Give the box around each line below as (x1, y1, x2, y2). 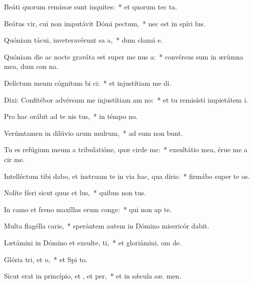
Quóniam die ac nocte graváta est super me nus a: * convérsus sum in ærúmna (4, 51, 244, 61)
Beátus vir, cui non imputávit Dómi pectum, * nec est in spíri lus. (4, 18, 206, 28)
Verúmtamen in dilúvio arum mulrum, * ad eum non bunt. (4, 127, 183, 138)
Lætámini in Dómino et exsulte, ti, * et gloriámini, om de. (4, 237, 182, 247)
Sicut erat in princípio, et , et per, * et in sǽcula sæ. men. (4, 271, 181, 281)
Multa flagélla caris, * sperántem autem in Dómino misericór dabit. (4, 221, 210, 231)
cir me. (4, 154, 25, 164)
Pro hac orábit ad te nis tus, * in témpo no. (4, 111, 138, 121)
